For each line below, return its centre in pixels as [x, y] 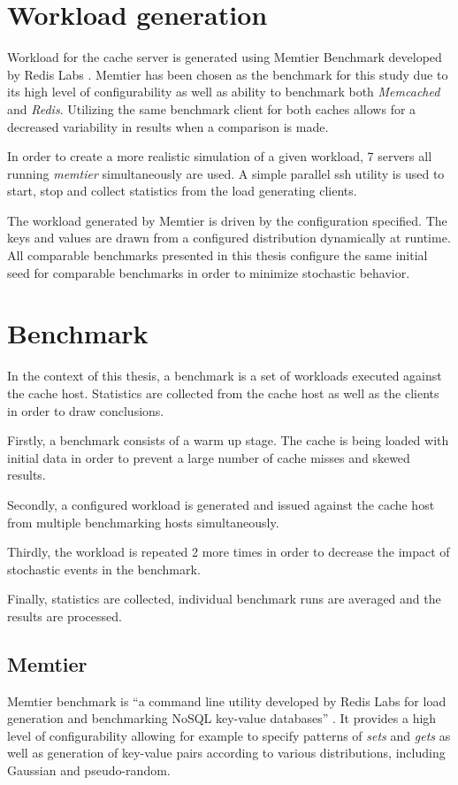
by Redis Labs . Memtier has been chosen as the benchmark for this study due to [228, 74]
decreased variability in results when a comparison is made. [168, 126]
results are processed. [65, 616]
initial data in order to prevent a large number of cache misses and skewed [209, 457]
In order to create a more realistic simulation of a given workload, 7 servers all [220, 156]
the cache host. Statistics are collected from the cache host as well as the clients [223, 392]
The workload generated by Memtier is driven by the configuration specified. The [227, 220]
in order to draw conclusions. [86, 410]
